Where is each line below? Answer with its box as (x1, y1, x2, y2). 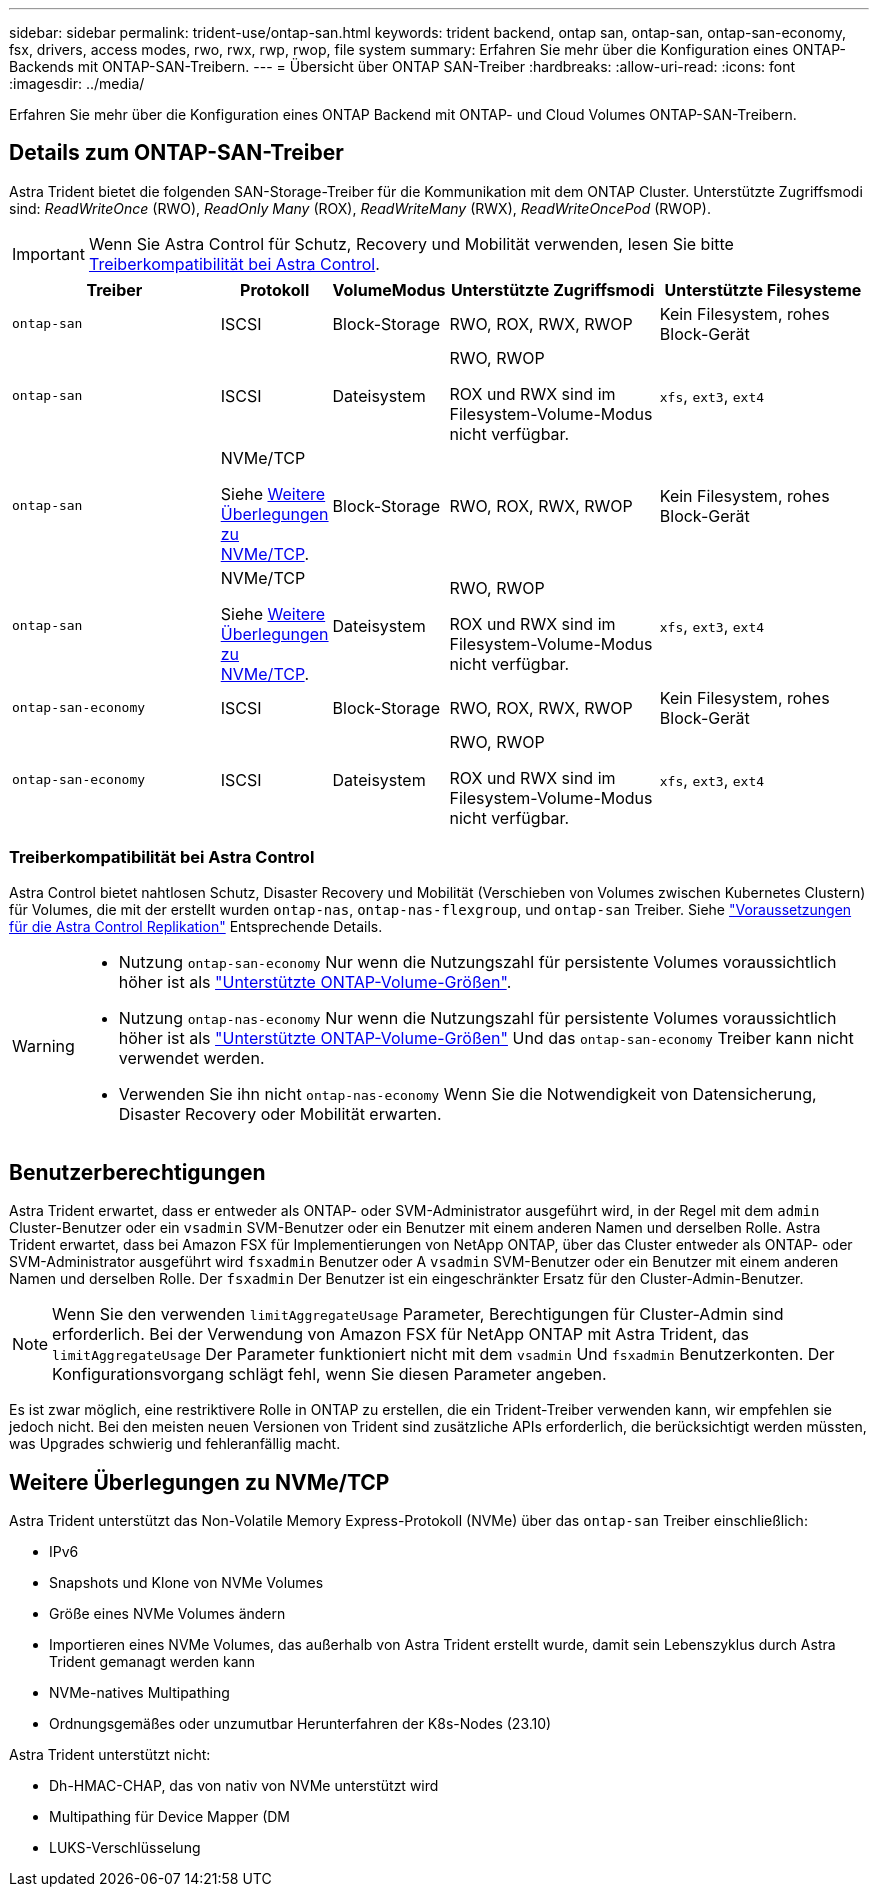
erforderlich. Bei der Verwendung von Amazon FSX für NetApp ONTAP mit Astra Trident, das (52, 1324, 749, 1345)
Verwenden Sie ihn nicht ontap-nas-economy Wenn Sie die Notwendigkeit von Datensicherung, (118, 1083, 817, 1104)
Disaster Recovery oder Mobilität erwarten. (118, 1103, 442, 1124)
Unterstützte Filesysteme (664, 279, 862, 300)
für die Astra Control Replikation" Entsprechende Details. (9, 917, 383, 935)
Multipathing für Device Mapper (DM (49, 1808, 291, 1826)
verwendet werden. (118, 1047, 265, 1068)
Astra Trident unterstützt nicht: (9, 1746, 211, 1764)
